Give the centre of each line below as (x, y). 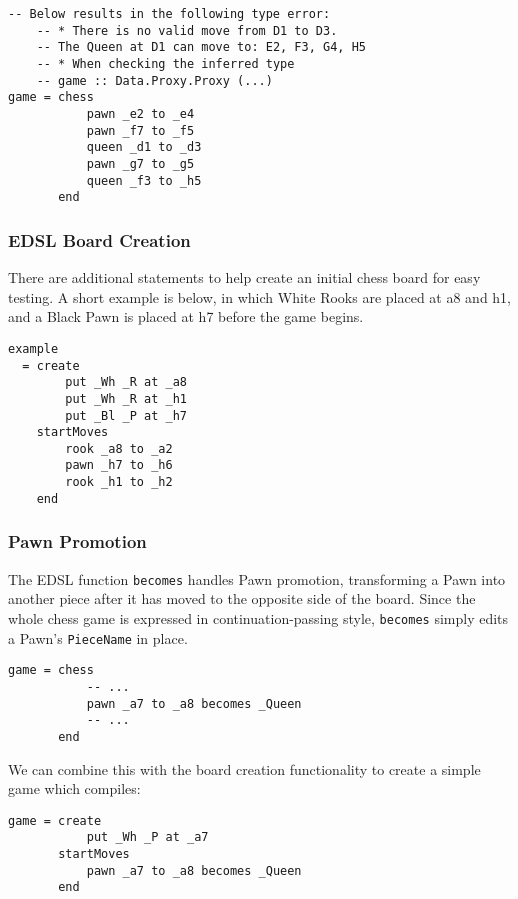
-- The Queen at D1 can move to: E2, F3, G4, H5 (201, 47)
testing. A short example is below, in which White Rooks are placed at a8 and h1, (260, 296)
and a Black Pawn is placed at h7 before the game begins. (186, 316)
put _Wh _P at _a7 (147, 837)
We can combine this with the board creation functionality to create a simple (244, 768)
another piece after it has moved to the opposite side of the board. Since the (242, 598)
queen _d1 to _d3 (144, 147)
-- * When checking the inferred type (165, 63)
